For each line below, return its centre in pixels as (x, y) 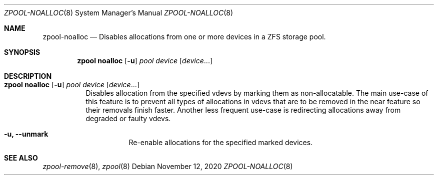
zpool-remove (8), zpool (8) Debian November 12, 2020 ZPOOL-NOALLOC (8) (168, 166)
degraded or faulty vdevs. (128, 118)
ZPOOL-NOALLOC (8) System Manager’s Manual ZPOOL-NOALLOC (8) (119, 13)
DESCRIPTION (28, 76)
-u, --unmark (26, 134)
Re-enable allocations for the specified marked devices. (221, 142)
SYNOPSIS (22, 52)
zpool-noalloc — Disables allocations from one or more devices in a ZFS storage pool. (184, 37)
